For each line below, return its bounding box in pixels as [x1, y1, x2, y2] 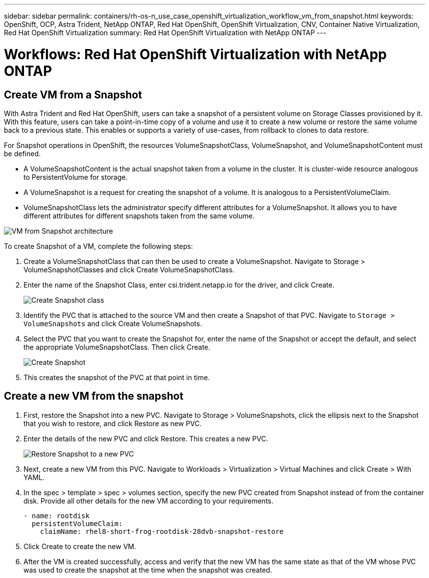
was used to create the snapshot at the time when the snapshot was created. [24, 565, 272, 574]
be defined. [4, 149, 41, 158]
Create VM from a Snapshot [4, 88, 142, 101]
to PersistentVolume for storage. [24, 172, 128, 181]
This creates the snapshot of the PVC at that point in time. [24, 373, 210, 382]
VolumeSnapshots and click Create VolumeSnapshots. [24, 319, 202, 328]
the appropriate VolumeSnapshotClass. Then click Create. [24, 342, 211, 351]
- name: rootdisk [24, 511, 90, 520]
